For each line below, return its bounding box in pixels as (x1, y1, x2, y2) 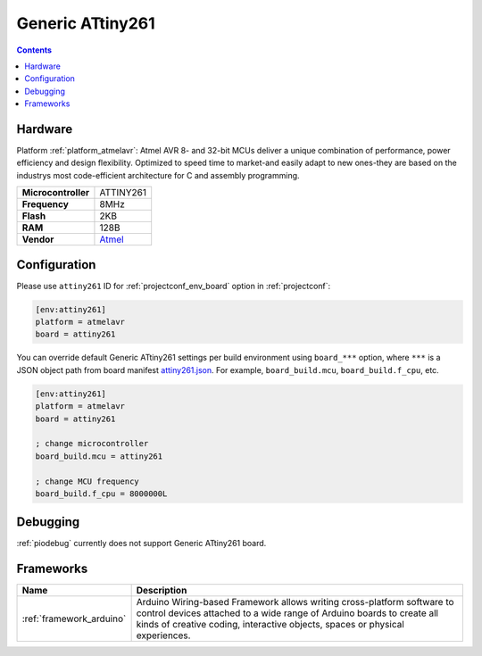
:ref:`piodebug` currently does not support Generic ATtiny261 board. (16, 538, 267, 549)
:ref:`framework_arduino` (21, 612, 127, 625)
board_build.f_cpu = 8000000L (35, 488, 168, 499)
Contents (16, 45, 53, 55)
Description (136, 585, 187, 597)
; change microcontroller (35, 438, 149, 449)
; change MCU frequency (35, 476, 140, 486)
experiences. (136, 629, 191, 642)
